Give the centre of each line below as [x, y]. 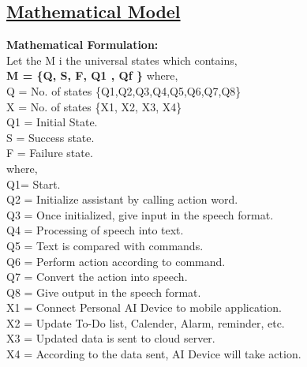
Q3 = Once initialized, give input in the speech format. [140, 214]
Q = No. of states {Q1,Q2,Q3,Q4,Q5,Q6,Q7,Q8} [124, 90]
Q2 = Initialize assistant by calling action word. [122, 199]
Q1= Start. [34, 183]
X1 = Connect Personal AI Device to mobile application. [144, 307]
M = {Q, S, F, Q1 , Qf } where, [92, 75]
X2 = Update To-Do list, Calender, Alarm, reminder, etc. [146, 322]
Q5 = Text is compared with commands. [105, 245]
